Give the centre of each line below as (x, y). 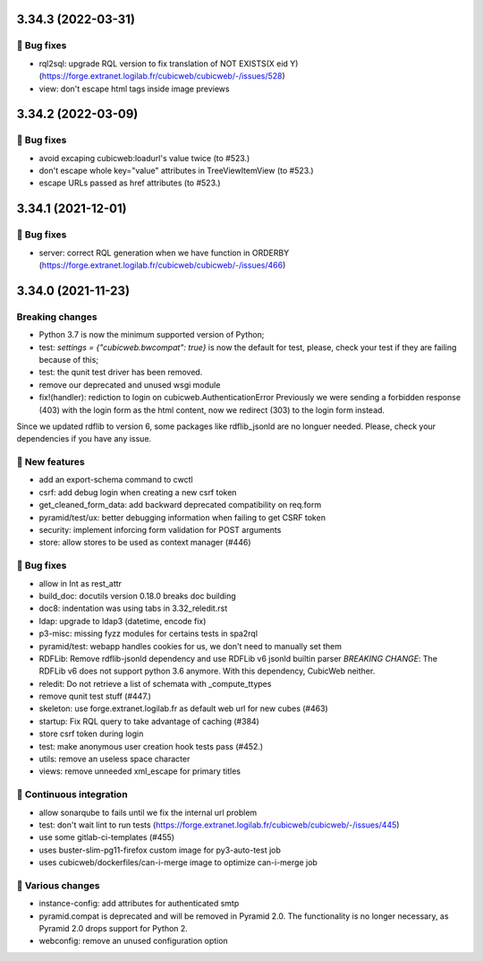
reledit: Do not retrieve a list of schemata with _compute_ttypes (155, 683)
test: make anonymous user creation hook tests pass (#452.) (151, 746)
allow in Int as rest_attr (80, 583)
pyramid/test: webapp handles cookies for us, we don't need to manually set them (191, 646)
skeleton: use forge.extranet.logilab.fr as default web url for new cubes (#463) (183, 708)
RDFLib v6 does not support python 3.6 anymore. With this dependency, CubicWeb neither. (207, 671)
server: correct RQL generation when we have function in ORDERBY (164, 253)
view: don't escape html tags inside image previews (134, 89)
